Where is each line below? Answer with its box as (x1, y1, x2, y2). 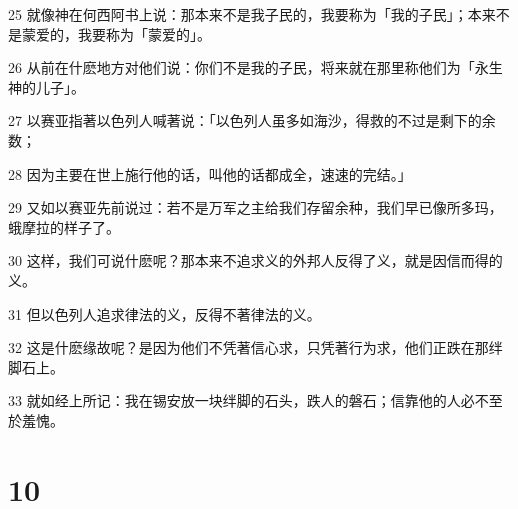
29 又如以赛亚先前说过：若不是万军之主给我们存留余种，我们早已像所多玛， (8, 197, 503, 218)
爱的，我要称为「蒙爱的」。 (35, 23, 211, 44)
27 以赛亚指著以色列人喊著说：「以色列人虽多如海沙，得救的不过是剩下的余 (8, 110, 496, 131)
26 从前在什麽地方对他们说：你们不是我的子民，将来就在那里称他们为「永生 (8, 57, 503, 78)
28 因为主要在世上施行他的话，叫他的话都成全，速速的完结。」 (8, 163, 412, 184)
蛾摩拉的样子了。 (8, 216, 120, 237)
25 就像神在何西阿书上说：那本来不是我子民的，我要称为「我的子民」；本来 (8, 4, 496, 24)
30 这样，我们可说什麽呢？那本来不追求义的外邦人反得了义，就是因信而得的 (8, 250, 503, 271)
